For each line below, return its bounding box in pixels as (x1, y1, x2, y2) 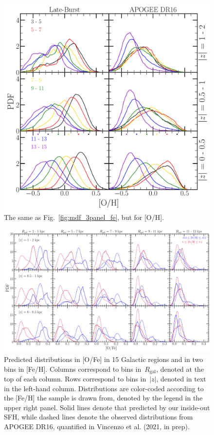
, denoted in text (156, 374, 206, 384)
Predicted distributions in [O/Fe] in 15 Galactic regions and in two (4, 354, 203, 364)
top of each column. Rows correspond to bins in (4, 374, 146, 384)
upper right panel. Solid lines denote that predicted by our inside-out (4, 402, 210, 412)
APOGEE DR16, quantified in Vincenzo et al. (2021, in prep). (4, 421, 190, 432)
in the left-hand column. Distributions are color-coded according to (4, 383, 204, 393)
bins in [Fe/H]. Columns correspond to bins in (4, 363, 142, 374)
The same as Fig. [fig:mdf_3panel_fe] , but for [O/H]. (4, 212, 164, 222)
